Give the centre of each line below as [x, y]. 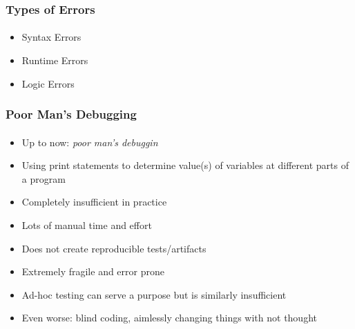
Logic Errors [48, 83]
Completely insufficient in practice [94, 202]
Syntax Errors [51, 37]
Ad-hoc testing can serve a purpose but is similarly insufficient [154, 294]
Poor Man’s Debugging [71, 114]
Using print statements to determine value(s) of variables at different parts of [185, 165]
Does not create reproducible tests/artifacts [114, 248]
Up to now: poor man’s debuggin [90, 142]
